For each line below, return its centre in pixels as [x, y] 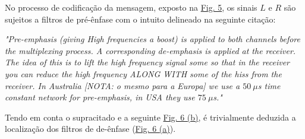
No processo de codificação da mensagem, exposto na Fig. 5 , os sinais [131, 7]
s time [269, 85]
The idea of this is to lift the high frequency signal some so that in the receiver [147, 62]
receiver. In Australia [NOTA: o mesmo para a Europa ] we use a [122, 85]
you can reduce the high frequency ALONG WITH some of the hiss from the [143, 73]
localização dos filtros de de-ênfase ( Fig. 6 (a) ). [90, 129]
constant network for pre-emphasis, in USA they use [100, 97]
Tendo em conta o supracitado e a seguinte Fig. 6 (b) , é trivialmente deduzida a [150, 117]
